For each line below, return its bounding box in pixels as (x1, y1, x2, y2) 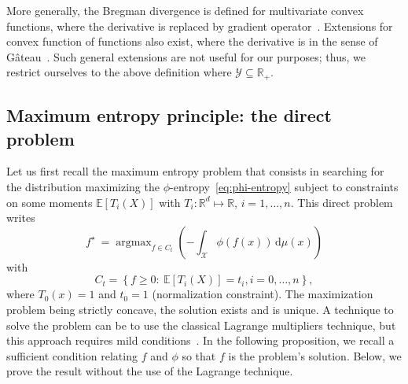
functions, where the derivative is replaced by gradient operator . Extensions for (6, 17, 393, 34)
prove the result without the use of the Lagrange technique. (6, 363, 293, 379)
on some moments (6, 194, 93, 210)
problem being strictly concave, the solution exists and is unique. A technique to (6, 301, 394, 317)
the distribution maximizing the (6, 179, 160, 195)
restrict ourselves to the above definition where (6, 64, 232, 80)
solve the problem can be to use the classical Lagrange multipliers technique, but (6, 316, 396, 333)
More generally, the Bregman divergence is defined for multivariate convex (6, 2, 364, 18)
